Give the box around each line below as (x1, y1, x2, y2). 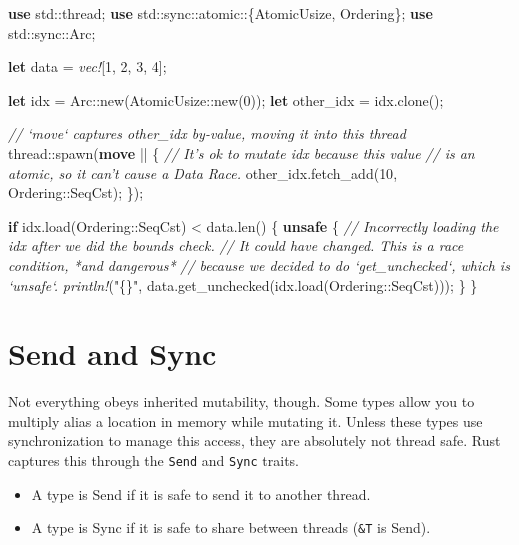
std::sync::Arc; (8, 22, 96, 43)
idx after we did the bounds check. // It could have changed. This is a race (8, 235, 464, 256)
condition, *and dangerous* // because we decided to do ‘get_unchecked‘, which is (8, 254, 510, 275)
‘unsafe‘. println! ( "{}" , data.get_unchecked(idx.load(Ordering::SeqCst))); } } (8, 274, 478, 295)
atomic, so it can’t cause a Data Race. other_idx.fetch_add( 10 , (8, 162, 398, 183)
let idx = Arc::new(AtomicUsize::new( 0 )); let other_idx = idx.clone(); (8, 89, 444, 110)
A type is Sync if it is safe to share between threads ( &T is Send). (31, 517, 431, 538)
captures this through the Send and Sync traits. (8, 450, 299, 471)
